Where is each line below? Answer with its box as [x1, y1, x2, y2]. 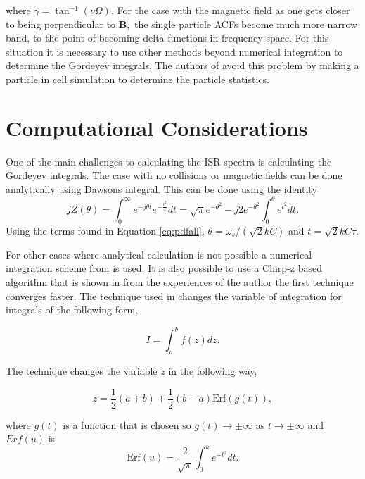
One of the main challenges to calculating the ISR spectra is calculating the [6, 154, 332, 168]
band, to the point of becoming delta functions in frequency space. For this [6, 30, 329, 45]
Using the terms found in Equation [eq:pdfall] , [6, 223, 205, 237]
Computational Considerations [6, 113, 308, 142]
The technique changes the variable [6, 363, 158, 378]
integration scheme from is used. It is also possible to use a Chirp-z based [6, 261, 322, 275]
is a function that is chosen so [63, 417, 191, 432]
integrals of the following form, [6, 302, 139, 317]
